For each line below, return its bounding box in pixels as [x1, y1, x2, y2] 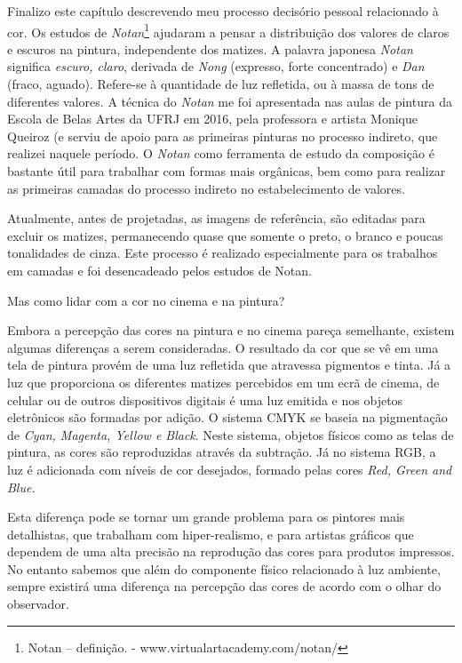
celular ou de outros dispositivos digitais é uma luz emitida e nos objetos [7, 390, 403, 409]
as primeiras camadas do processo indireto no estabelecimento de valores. [7, 179, 405, 197]
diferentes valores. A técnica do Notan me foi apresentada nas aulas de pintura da [7, 92, 452, 110]
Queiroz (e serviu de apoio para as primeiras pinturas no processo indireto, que [7, 126, 438, 145]
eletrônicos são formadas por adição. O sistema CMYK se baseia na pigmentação [7, 408, 448, 427]
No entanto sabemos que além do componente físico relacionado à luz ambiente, [7, 559, 441, 578]
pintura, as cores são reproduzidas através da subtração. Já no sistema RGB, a [7, 443, 436, 461]
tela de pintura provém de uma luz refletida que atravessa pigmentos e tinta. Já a [7, 355, 451, 374]
